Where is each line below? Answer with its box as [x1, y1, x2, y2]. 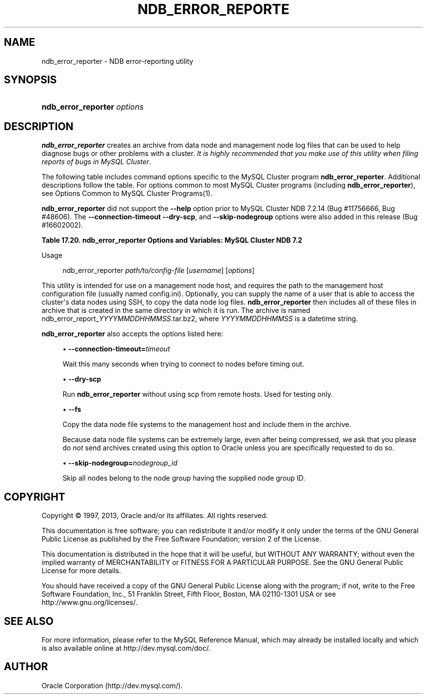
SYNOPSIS [4, 74, 57, 86]
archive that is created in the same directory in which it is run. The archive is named [41, 306, 311, 315]
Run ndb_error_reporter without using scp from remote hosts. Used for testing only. [62, 390, 333, 399]
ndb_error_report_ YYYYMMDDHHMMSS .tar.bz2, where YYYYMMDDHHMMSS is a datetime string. [41, 314, 358, 323]
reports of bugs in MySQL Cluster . [41, 157, 151, 166]
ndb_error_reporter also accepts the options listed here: [41, 330, 223, 338]
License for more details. [41, 566, 121, 575]
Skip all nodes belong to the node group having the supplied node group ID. [62, 474, 306, 483]
